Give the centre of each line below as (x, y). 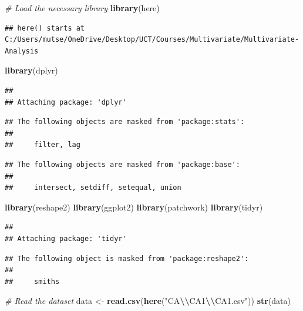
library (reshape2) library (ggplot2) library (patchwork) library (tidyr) (134, 207)
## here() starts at (45, 28)
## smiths (32, 281)
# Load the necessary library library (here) (82, 8)
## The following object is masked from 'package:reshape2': (127, 258)
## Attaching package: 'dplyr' (66, 102)
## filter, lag (43, 145)
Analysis (22, 51)
